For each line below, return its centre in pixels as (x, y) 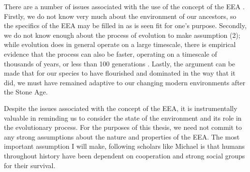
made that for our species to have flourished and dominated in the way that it (120, 73)
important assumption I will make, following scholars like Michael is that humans (124, 146)
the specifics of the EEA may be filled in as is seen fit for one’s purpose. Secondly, (125, 25)
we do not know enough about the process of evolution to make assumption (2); (122, 35)
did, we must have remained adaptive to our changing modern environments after (125, 82)
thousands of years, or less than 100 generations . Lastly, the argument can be (120, 63)
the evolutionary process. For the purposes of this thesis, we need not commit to (123, 127)
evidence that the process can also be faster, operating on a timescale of (110, 54)
